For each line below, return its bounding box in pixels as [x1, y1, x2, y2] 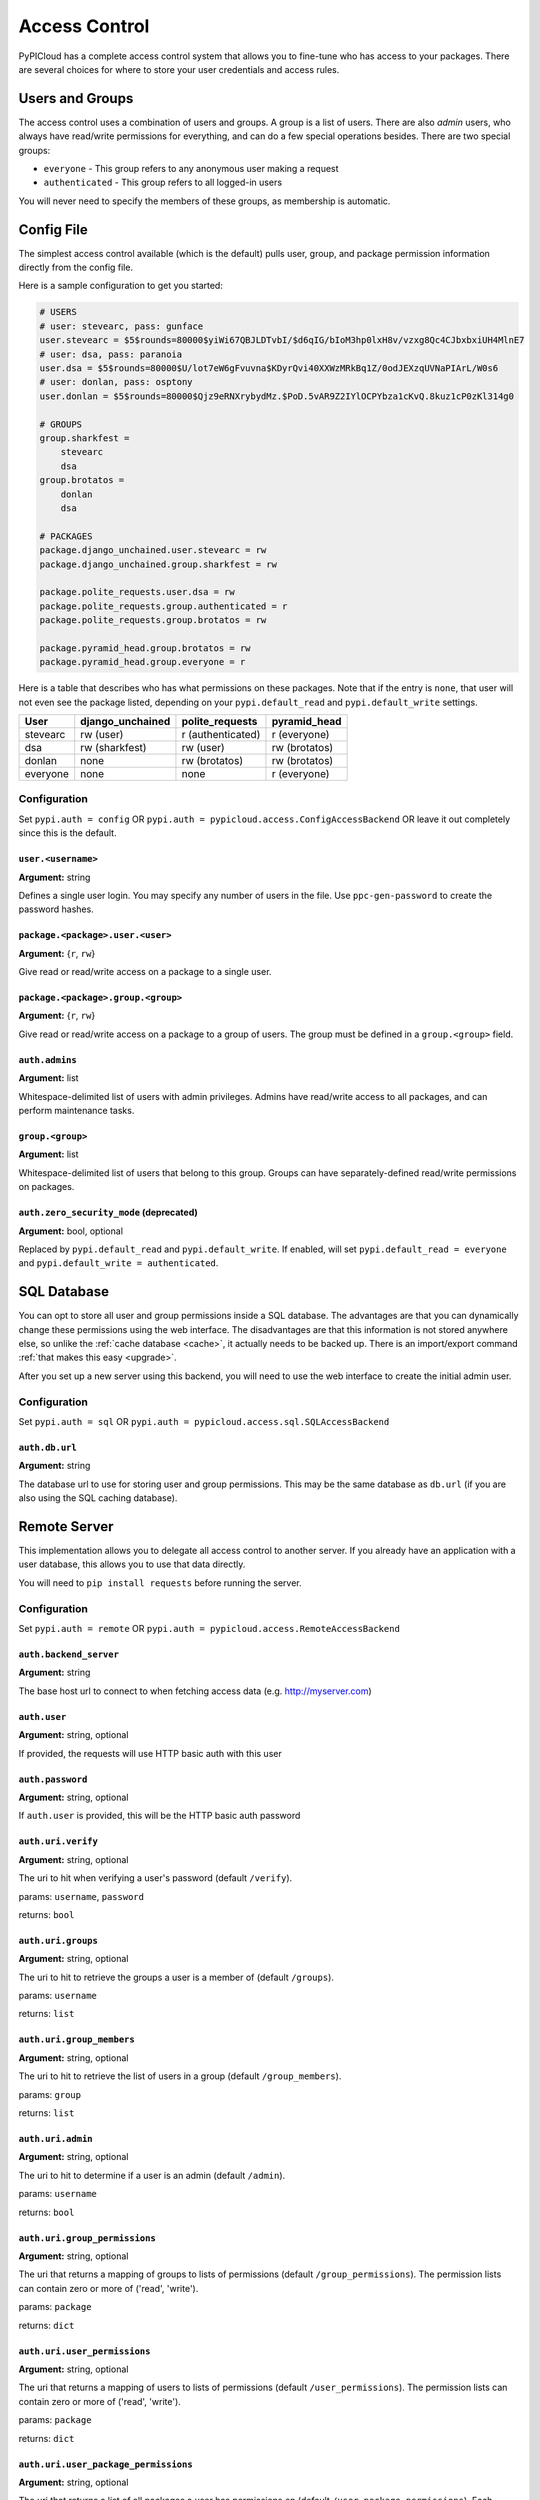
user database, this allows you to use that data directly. [18, 1558, 246, 1570]
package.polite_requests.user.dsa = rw [39, 586, 235, 598]
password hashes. [18, 903, 94, 915]
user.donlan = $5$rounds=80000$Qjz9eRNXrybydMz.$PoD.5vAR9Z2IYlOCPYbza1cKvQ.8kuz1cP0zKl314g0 [39, 390, 515, 402]
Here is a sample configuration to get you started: [18, 280, 224, 292]
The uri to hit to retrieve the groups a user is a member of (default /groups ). [18, 1971, 335, 1983]
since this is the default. [18, 827, 117, 839]
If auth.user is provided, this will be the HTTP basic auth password [18, 1810, 301, 1822]
